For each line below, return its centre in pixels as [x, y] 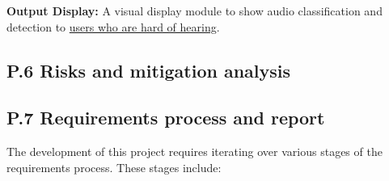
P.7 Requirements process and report [166, 118]
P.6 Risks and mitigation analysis [149, 70]
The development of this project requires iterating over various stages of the [194, 152]
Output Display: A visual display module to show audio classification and [194, 11]
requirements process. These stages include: [114, 167]
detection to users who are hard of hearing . [113, 26]
